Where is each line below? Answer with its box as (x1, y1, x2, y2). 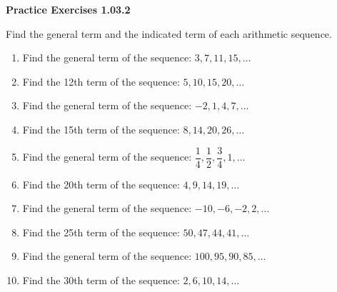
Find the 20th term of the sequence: (22, 176, 180, 191)
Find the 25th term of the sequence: (22, 224, 180, 239)
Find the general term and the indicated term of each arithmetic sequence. (6, 26, 332, 41)
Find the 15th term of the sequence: (22, 121, 180, 136)
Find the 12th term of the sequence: (22, 74, 180, 89)
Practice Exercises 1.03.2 (6, 2, 131, 16)
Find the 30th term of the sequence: (22, 273, 180, 287)
